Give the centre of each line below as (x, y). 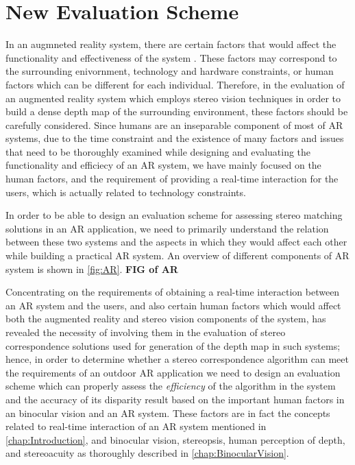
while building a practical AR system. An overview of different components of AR (177, 255)
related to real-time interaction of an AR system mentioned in (136, 426)
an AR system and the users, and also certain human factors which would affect (173, 305)
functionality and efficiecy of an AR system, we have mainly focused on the (163, 165)
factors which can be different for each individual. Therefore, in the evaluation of (175, 84)
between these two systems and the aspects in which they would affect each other (176, 242)
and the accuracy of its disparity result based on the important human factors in (175, 399)
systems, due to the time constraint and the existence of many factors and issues (175, 138)
